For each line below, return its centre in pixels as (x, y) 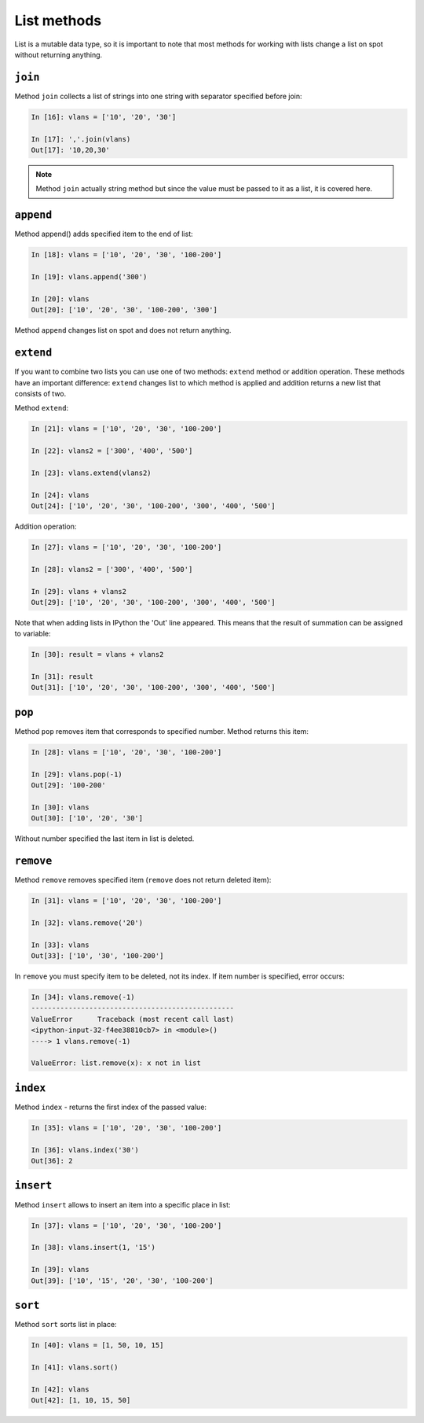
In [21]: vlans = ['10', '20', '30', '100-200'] (126, 429)
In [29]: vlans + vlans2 (79, 591)
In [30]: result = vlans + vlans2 (97, 654)
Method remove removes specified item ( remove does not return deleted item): (143, 880)
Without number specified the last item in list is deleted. (104, 839)
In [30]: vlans (60, 807)
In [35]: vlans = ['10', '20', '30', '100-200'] (126, 1128)
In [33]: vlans (60, 945)
